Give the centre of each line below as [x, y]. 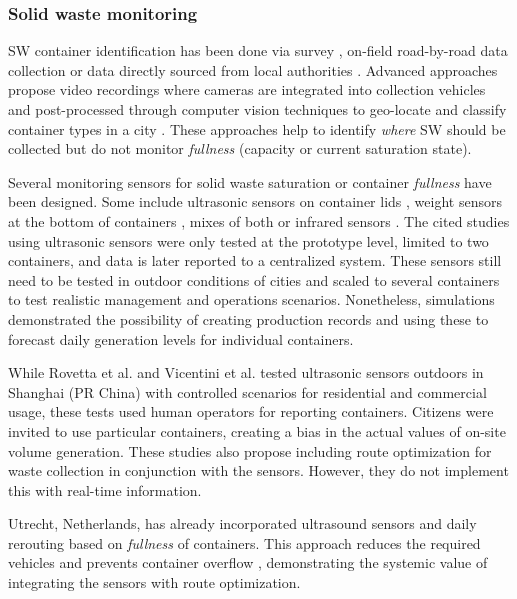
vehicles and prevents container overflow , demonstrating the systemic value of [248, 562]
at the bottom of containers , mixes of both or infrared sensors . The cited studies [259, 220]
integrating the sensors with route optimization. [154, 582]
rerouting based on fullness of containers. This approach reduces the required [244, 542]
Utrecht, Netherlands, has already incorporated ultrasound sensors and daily [242, 523]
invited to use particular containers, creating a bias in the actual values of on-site [257, 430]
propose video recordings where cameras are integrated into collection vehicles [247, 89]
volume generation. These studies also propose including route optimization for [250, 450]
